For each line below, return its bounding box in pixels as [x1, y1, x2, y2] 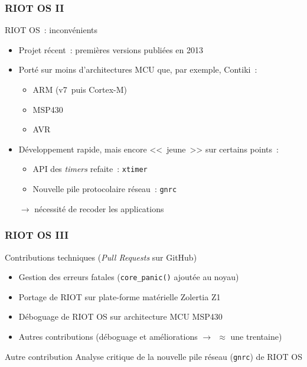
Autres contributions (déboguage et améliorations [18, 330, 198, 342]
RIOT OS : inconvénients [5, 24, 97, 36]
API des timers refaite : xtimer [32, 163, 148, 175]
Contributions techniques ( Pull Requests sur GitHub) [5, 251, 197, 263]
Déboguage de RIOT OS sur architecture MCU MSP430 [18, 310, 223, 323]
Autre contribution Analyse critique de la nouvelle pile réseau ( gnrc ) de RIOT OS [5, 350, 302, 362]
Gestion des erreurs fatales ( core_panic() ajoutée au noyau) [18, 271, 239, 283]
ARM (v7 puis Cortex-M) [32, 83, 127, 95]
